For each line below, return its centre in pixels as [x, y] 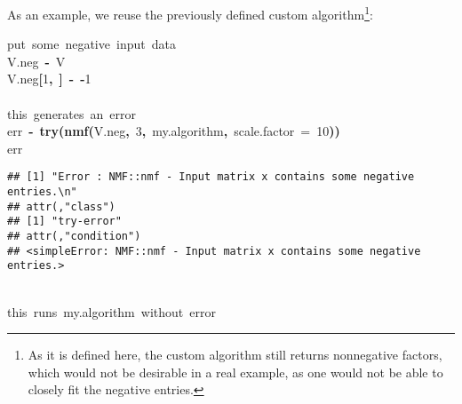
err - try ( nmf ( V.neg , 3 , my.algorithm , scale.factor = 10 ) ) [174, 131]
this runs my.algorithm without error [112, 311]
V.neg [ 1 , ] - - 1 [49, 79]
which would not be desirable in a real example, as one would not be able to [235, 372]
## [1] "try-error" [64, 222]
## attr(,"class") [61, 206]
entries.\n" [42, 192]
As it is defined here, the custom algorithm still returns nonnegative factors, [235, 355]
